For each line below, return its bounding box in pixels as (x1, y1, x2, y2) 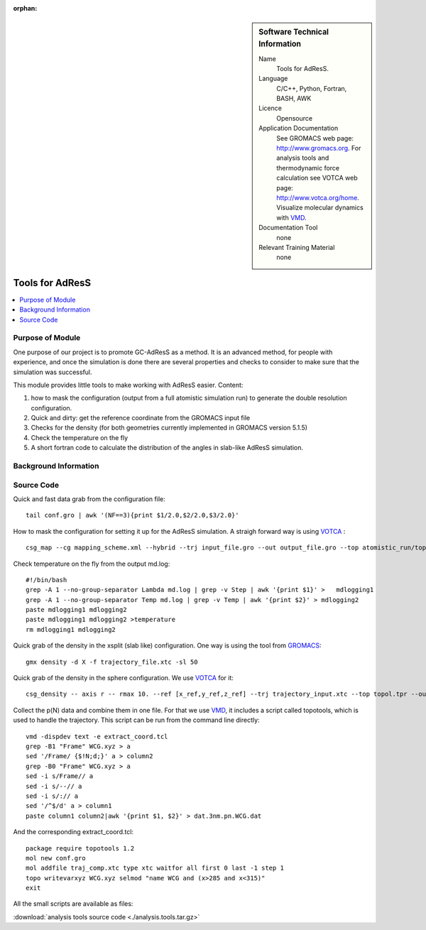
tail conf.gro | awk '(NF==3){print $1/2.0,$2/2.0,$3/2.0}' (26, 511, 239, 520)
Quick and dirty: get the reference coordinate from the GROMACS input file (31, 414, 251, 422)
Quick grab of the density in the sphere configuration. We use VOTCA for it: (13, 674, 234, 682)
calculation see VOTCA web (276, 174, 358, 182)
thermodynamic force (276, 163, 340, 172)
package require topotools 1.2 (26, 844, 135, 852)
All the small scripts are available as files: (13, 899, 133, 908)
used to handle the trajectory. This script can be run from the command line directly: (13, 716, 260, 724)
